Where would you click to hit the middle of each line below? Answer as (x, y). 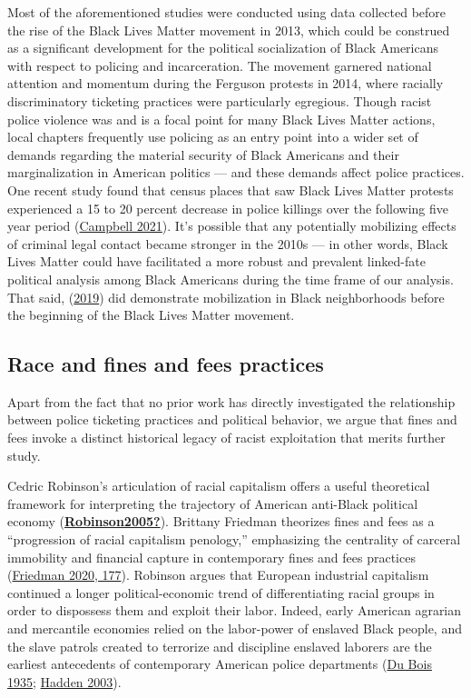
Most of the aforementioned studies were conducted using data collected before (227, 12)
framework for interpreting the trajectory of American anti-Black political (213, 503)
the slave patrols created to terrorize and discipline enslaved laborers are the (220, 646)
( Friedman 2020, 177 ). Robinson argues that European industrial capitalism (218, 575)
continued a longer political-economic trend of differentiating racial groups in (221, 592)
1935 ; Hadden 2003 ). (64, 681)
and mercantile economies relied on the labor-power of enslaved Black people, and (235, 628)
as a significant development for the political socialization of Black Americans (223, 48)
